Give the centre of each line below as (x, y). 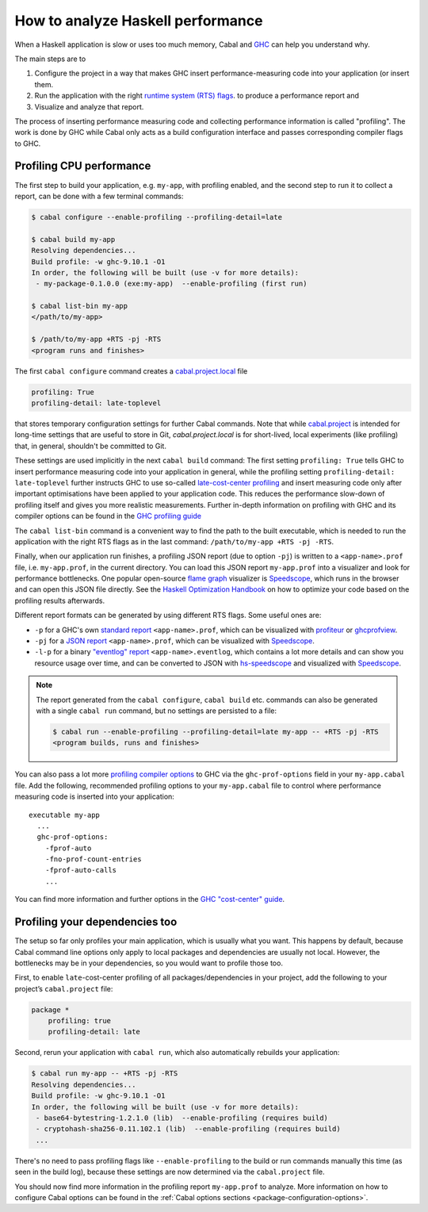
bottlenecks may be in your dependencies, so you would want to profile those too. (149, 963)
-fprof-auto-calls (81, 870)
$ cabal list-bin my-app (80, 306)
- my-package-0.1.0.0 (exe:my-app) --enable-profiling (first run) (172, 284)
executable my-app (65, 815)
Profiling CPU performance (83, 166)
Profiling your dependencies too (96, 922)
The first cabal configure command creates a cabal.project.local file (131, 371)
